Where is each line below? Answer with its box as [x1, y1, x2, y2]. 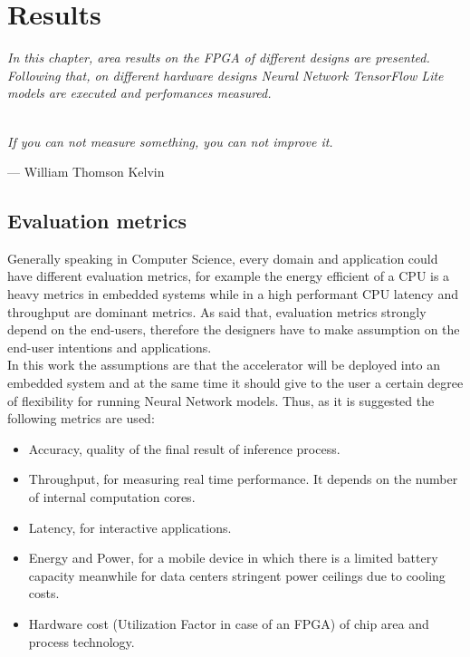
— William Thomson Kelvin [7, 162, 165, 181]
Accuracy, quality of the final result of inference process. [28, 439, 341, 458]
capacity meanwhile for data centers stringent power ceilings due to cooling [28, 565, 446, 585]
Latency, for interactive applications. [28, 517, 232, 536]
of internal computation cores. [28, 488, 196, 507]
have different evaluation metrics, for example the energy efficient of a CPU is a [7, 266, 450, 285]
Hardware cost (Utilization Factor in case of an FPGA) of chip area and [28, 614, 429, 633]
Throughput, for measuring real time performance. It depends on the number [28, 469, 458, 488]
